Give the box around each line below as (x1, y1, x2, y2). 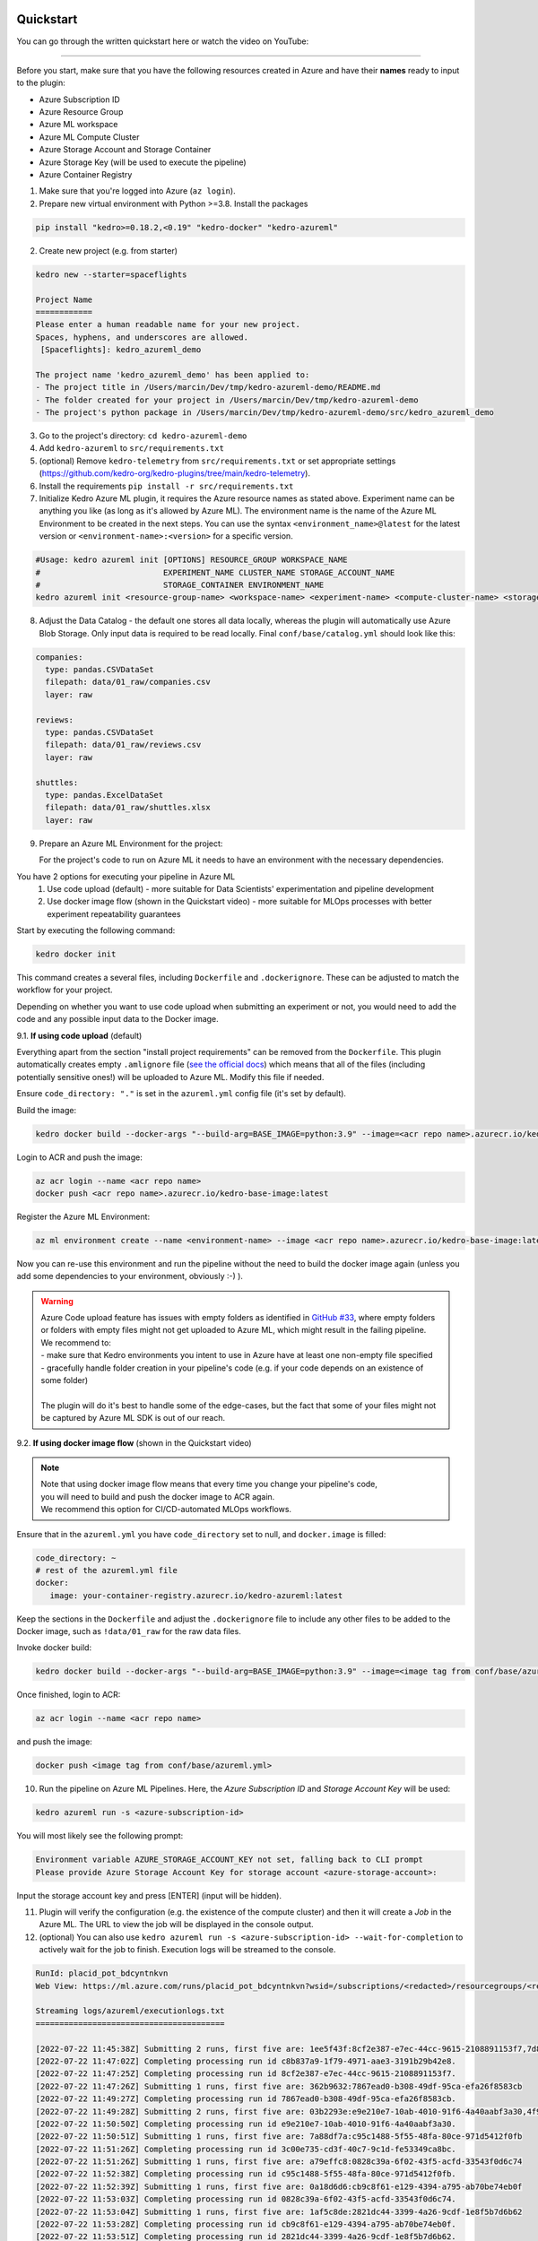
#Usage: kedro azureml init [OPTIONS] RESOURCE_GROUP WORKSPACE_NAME (35, 555, 348, 565)
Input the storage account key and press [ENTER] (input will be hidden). (16, 1890, 282, 1900)
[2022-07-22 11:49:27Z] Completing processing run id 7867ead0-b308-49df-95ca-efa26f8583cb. (35, 2094, 456, 2104)
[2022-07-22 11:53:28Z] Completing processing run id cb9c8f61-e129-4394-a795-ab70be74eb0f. (35, 2219, 456, 2229)
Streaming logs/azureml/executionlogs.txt (35, 2006, 225, 2016)
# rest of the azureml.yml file (35, 1565, 178, 1575)
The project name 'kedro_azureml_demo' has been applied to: (35, 369, 310, 380)
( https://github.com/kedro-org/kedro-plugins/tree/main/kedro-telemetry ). (39, 468, 311, 479)
